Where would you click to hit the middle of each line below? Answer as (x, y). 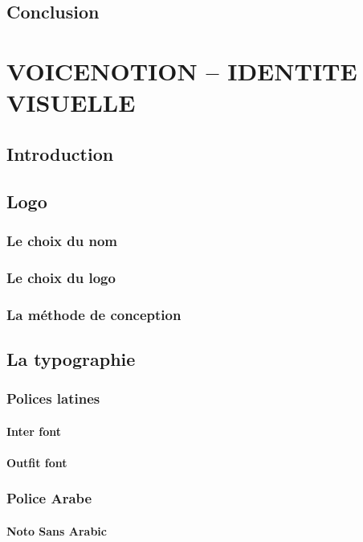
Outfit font (37, 462)
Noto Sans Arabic (57, 530)
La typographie (71, 358)
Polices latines (53, 398)
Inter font (34, 431)
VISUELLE (71, 103)
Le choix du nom (62, 240)
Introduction (60, 153)
